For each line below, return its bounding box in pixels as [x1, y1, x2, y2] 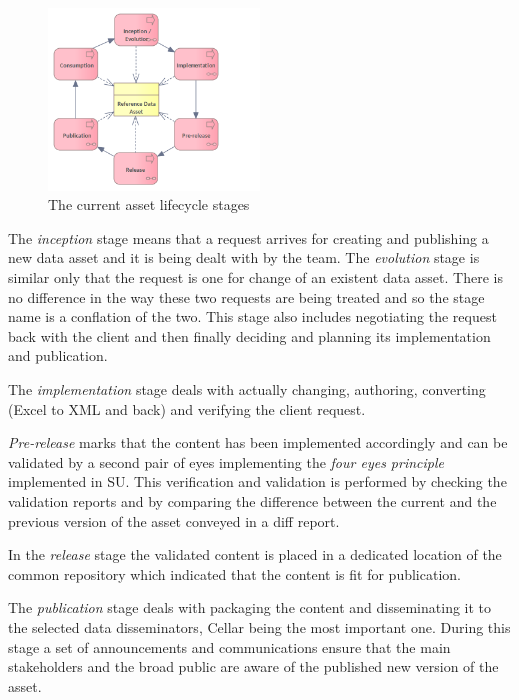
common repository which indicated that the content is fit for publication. [8, 563, 461, 584]
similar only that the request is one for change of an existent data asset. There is [8, 267, 503, 288]
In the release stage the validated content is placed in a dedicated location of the [8, 544, 502, 565]
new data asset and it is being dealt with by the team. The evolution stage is [8, 247, 480, 268]
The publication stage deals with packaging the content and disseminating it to [8, 597, 492, 618]
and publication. [8, 345, 108, 366]
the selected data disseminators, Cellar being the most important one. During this [8, 616, 511, 637]
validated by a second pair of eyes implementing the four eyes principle [8, 451, 445, 472]
